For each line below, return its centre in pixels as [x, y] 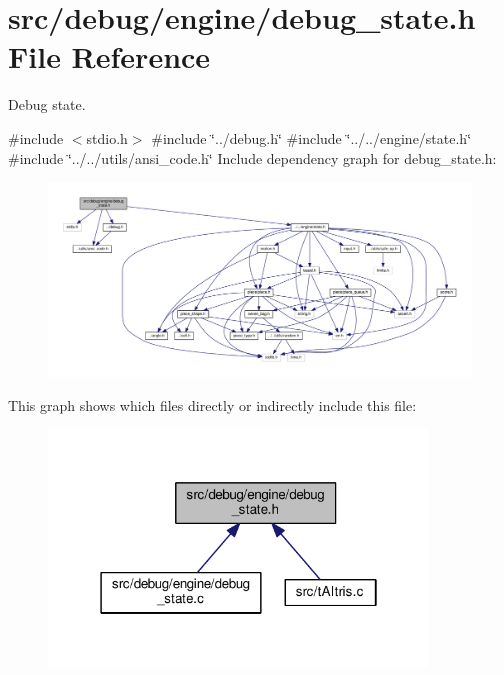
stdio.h [107, 137]
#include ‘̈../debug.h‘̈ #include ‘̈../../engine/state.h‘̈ [311, 137]
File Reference [109, 56]
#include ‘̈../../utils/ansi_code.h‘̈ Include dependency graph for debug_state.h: [252, 157]
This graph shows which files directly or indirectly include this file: [212, 404]
